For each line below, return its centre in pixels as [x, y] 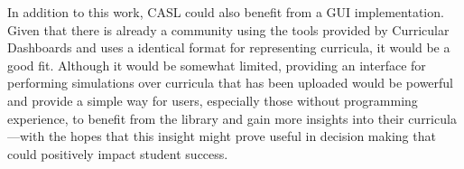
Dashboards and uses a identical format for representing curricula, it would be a [229, 47]
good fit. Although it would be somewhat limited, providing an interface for [217, 65]
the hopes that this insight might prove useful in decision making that [242, 136]
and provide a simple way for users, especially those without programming [213, 100]
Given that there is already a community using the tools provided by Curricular [228, 29]
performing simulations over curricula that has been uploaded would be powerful [231, 83]
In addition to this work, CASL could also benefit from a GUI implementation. [226, 12]
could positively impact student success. [118, 153]
